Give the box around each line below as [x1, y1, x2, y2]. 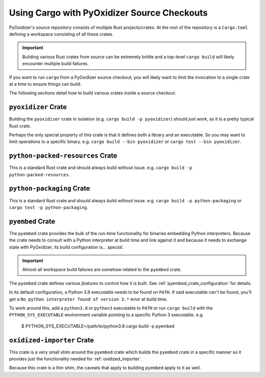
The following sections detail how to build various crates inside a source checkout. [9, 90, 177, 96]
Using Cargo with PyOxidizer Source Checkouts [9, 7, 208, 18]
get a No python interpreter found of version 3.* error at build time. [9, 296, 168, 302]
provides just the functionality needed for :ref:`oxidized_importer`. [9, 356, 142, 362]
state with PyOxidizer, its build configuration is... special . [9, 244, 124, 250]
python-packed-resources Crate [9, 152, 117, 160]
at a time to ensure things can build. [9, 81, 82, 87]
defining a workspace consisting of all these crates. [9, 31, 114, 37]
